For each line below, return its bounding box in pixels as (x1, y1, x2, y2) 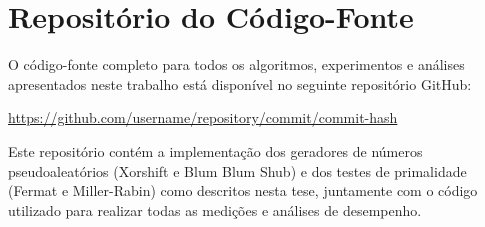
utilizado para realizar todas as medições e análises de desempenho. (8, 199, 422, 220)
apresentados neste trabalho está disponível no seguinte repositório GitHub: (8, 73, 472, 94)
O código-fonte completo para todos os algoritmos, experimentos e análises (8, 54, 465, 75)
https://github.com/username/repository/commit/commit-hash (8, 107, 398, 128)
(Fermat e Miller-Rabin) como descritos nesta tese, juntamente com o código (8, 180, 478, 201)
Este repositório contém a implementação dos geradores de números (8, 140, 423, 161)
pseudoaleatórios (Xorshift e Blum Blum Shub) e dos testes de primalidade (8, 160, 467, 181)
